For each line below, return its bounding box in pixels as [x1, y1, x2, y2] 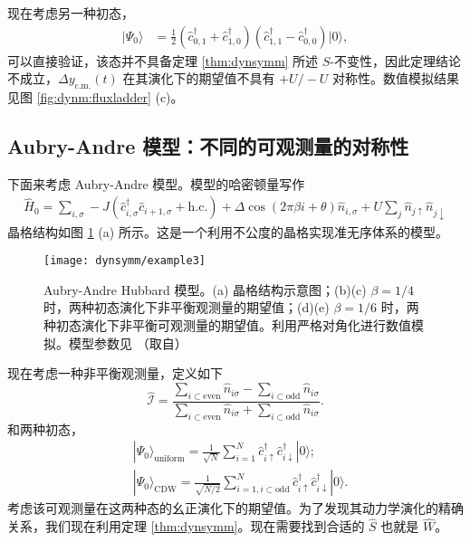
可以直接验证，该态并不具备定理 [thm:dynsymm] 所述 [7, 51, 319, 70]
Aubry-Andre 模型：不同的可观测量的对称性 [7, 132, 409, 159]
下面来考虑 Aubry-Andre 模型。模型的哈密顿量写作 [7, 174, 305, 193]
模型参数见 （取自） [68, 333, 187, 352]
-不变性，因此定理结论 [330, 51, 462, 70]
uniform [154, 454, 185, 464]
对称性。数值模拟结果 [331, 69, 459, 88]
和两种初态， [7, 419, 83, 438]
